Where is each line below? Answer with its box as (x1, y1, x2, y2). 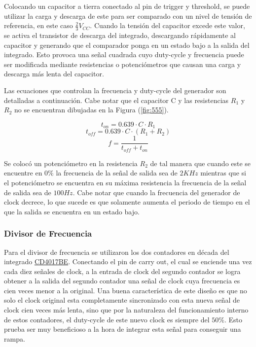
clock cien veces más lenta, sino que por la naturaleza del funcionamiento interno (4, 305, 249, 315)
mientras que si (200, 168, 246, 178)
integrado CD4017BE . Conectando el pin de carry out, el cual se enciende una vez (4, 256, 252, 267)
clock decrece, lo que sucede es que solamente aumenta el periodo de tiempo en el (4, 197, 250, 207)
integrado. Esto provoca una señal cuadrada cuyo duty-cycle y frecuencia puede (4, 49, 244, 60)
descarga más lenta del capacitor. (4, 69, 104, 79)
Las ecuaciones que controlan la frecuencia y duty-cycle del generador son (4, 85, 226, 95)
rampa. (4, 333, 25, 344)
